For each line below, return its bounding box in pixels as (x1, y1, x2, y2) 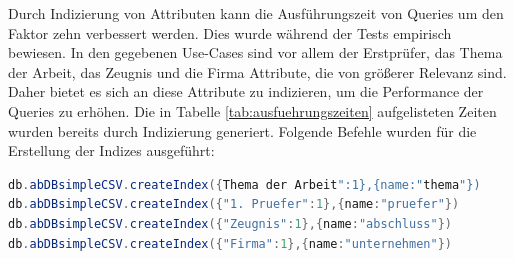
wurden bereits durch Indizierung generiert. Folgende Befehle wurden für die (8, 120, 477, 141)
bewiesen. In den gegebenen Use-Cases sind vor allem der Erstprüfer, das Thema (8, 42, 503, 63)
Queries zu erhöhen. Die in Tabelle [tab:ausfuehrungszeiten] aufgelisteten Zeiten (8, 100, 497, 121)
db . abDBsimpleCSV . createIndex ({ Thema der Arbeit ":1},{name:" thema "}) (8, 177, 481, 192)
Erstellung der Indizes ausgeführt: (8, 140, 215, 161)
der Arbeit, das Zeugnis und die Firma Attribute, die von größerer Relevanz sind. (8, 61, 507, 82)
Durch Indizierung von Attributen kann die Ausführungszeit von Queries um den (8, 3, 504, 23)
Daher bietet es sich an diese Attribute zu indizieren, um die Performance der (8, 81, 484, 102)
